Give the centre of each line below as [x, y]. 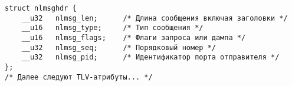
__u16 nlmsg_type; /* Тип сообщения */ [112, 28]
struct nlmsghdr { [41, 8]
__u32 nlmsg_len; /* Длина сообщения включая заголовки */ [155, 18]
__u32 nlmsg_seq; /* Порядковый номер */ [119, 47]
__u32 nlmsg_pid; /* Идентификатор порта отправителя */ [150, 57]
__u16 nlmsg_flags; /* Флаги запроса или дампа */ [134, 37]
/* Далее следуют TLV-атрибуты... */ [79, 77]
